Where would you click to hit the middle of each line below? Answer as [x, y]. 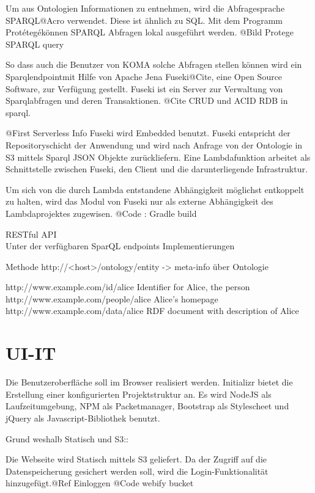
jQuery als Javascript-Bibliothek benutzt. [83, 418]
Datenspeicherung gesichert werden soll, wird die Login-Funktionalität [137, 471]
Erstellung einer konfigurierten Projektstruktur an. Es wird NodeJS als [139, 394]
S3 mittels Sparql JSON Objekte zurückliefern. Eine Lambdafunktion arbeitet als [158, 157]
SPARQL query [35, 44]
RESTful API [31, 234]
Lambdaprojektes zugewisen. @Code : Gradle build [101, 213]
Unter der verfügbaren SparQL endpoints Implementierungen [120, 246]
